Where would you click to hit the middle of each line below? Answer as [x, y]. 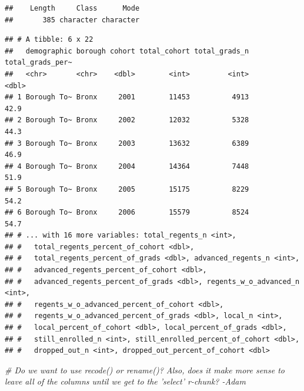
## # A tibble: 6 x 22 [49, 40]
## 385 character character [72, 20]
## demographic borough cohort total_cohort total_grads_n [127, 51]
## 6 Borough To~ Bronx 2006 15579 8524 [127, 213]
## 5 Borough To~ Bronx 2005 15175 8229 [127, 189]
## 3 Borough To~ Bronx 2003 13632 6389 [127, 143]
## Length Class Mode [72, 8]
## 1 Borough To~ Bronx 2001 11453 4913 [127, 97]
